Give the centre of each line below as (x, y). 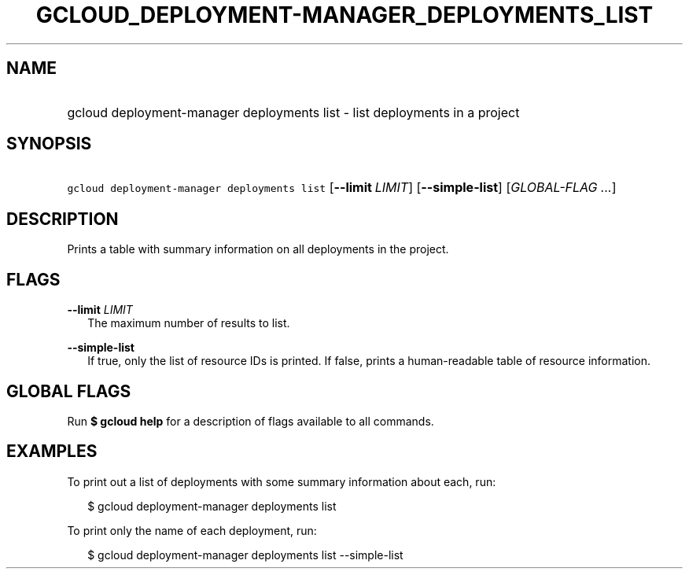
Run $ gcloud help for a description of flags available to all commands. (251, 421)
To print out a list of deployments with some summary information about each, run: (282, 481)
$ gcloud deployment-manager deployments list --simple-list (245, 555)
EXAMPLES (52, 452)
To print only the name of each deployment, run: (192, 530)
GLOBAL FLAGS (69, 391)
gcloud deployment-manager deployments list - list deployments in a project (293, 112)
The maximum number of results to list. (189, 323)
